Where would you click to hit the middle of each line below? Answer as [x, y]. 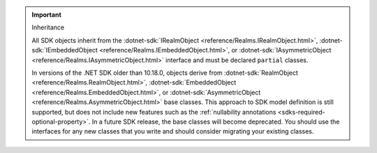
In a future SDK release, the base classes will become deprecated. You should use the [216, 122]
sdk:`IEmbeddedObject [65, 50]
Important [47, 15]
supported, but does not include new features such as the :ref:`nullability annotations [154, 112]
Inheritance [48, 27]
